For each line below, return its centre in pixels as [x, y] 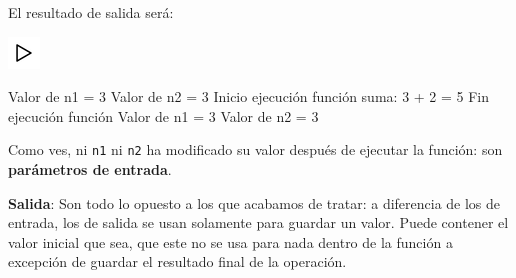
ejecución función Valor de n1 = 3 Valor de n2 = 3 [163, 115]
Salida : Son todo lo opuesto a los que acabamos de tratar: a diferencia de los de [254, 202]
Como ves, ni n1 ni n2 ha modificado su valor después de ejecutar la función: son [255, 149]
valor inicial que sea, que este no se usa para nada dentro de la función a [230, 241]
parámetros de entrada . [90, 169]
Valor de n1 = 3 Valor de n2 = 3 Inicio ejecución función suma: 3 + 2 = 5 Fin [249, 96]
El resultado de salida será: [91, 12]
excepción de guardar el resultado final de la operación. [177, 261]
